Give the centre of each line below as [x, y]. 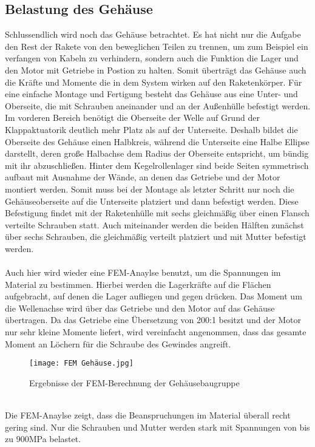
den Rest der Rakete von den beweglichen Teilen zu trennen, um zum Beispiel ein [157, 46]
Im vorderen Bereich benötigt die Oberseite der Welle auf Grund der [132, 118]
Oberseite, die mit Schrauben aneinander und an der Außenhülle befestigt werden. [158, 105]
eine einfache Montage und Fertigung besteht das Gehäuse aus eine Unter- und [151, 94]
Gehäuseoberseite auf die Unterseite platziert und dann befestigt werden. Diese [152, 201]
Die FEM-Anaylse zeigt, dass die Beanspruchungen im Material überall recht [148, 415]
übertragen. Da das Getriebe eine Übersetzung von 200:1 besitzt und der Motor [153, 320]
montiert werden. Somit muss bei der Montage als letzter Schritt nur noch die [150, 189]
